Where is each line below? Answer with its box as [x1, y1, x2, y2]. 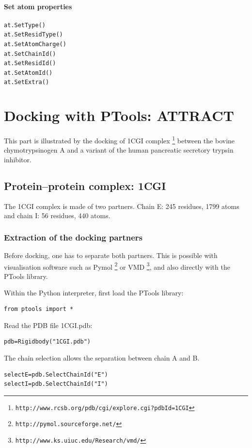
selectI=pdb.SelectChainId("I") [4, 380, 108, 388]
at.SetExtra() [4, 79, 49, 86]
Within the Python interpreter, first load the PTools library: [4, 287, 184, 297]
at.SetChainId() [4, 50, 56, 57]
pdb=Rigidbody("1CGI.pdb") [4, 338, 91, 345]
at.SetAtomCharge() [4, 40, 66, 48]
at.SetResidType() [4, 31, 63, 38]
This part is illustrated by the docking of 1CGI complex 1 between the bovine [4, 134, 235, 145]
